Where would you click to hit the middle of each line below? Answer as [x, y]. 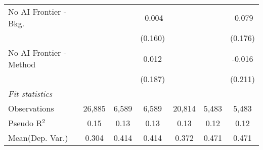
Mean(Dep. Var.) [38, 138]
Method [22, 64]
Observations [31, 108]
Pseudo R [25, 123]
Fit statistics [30, 93]
